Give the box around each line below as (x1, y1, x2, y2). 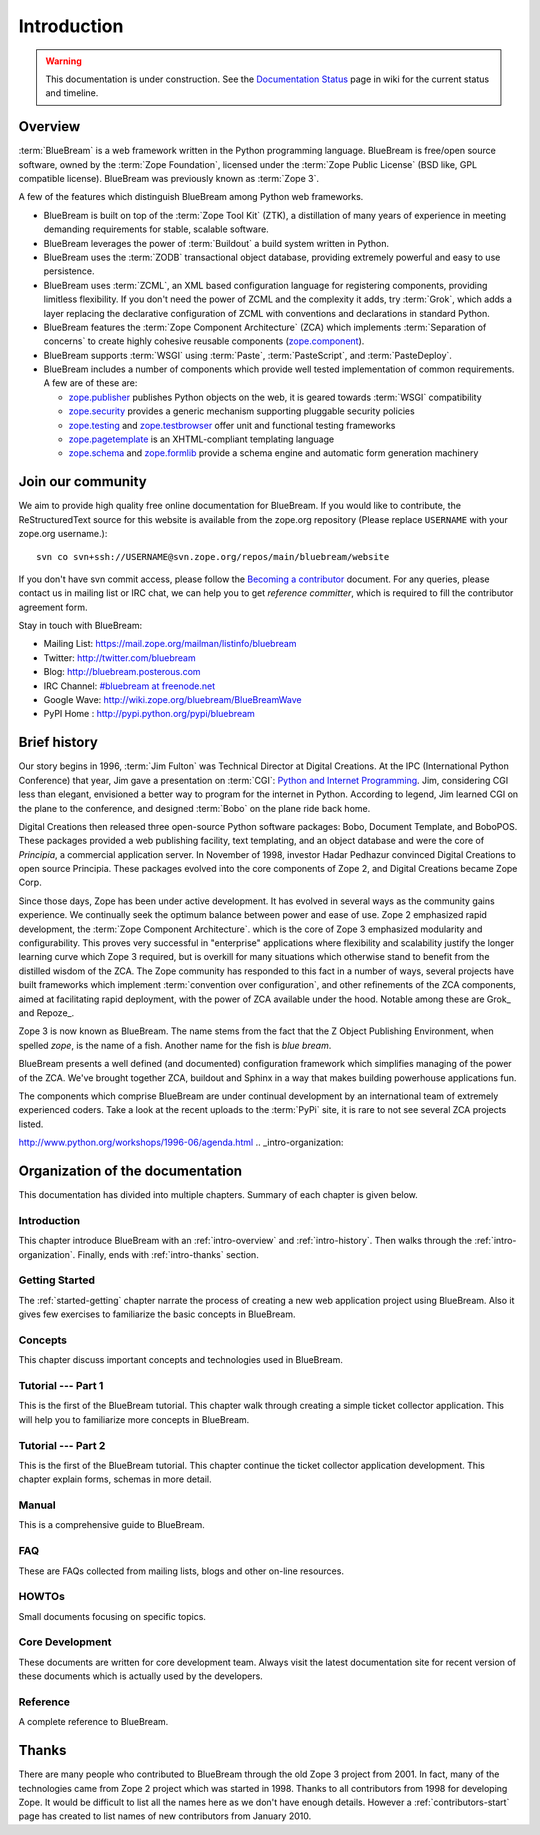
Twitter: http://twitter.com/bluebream (43, 651, 196, 664)
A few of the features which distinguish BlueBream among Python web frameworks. (18, 191, 364, 203)
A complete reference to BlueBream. (18, 1716, 169, 1728)
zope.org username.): (18, 528, 108, 540)
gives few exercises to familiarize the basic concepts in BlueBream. (18, 1308, 296, 1320)
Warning (45, 55, 82, 67)
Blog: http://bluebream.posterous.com (43, 666, 201, 678)
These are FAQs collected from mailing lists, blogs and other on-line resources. (18, 1565, 345, 1577)
